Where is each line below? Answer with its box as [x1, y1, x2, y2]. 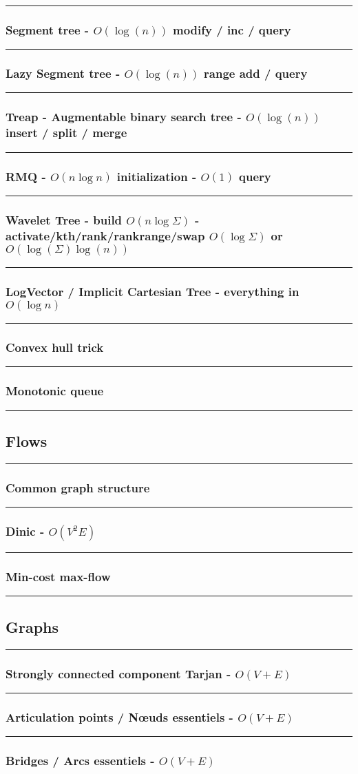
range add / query [204, 65, 308, 82]
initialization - [116, 167, 197, 185]
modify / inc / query [173, 21, 291, 38]
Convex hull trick [6, 339, 104, 356]
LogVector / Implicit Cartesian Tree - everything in [6, 282, 299, 300]
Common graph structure [6, 479, 150, 496]
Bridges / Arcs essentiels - [6, 752, 155, 769]
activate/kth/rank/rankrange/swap [6, 227, 205, 244]
